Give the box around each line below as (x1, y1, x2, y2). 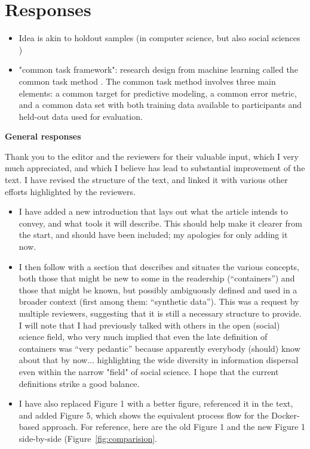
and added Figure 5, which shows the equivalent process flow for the (19, 408, 269, 421)
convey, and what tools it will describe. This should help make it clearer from (19, 216, 302, 229)
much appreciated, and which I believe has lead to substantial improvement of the (5, 162, 305, 174)
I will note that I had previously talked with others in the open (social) (19, 318, 280, 331)
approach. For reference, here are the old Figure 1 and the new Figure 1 (42, 420, 306, 433)
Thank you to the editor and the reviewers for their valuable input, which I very (5, 150, 299, 162)
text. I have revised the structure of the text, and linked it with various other (5, 174, 288, 186)
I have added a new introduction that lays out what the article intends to (19, 205, 288, 218)
